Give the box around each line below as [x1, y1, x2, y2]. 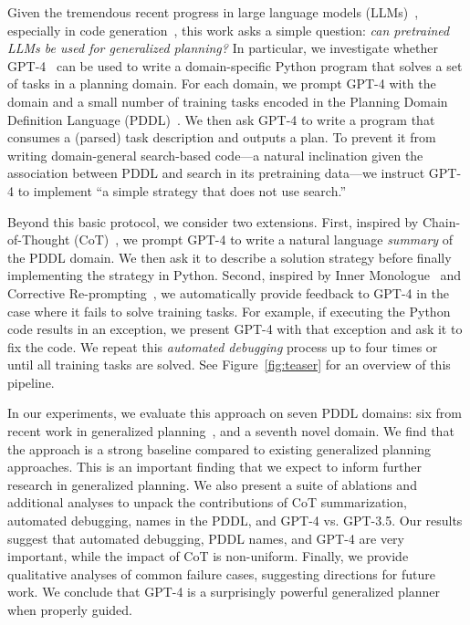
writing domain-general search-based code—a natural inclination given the [7, 145, 423, 164]
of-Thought [7, 230, 70, 249]
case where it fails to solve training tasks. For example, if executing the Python [7, 301, 451, 320]
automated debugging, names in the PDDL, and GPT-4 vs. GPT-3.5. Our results [7, 511, 463, 530]
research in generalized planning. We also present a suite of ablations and [7, 474, 417, 494]
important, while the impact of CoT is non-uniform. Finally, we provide [7, 547, 409, 566]
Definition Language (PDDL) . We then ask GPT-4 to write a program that [7, 109, 435, 129]
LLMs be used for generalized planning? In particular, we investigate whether [7, 38, 438, 57]
